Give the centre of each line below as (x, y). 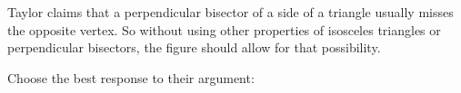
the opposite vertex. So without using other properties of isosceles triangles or (224, 29)
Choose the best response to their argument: (131, 77)
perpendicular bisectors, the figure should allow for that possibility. (194, 47)
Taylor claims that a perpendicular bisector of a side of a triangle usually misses (230, 12)
